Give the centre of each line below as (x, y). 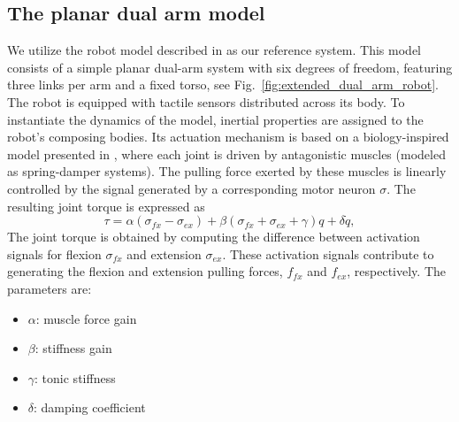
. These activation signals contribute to (328, 253)
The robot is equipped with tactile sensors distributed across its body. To (206, 101)
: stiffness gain (73, 348)
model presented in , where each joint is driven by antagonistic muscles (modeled (226, 153)
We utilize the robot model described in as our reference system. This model (214, 50)
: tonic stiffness (75, 377)
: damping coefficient (90, 407)
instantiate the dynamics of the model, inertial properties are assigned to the (215, 119)
